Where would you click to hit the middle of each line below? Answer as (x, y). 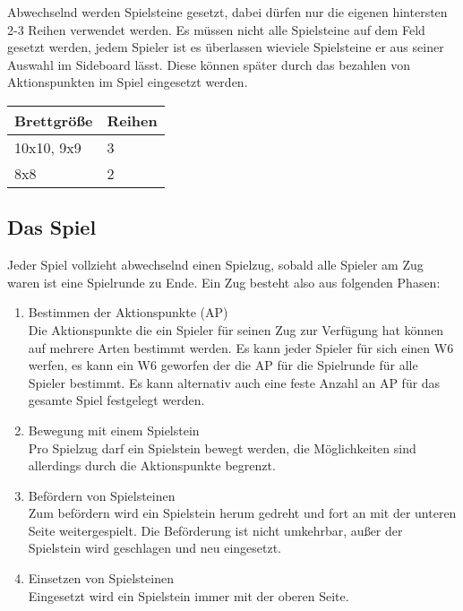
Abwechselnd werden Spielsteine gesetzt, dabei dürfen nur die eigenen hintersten (227, 12)
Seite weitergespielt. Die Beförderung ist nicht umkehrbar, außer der (215, 530)
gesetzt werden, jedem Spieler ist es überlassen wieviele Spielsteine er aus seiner (226, 47)
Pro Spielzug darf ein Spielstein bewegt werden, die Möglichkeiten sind (222, 447)
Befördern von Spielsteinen (102, 495)
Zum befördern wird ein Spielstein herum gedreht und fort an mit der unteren (242, 513)
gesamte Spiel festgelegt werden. (116, 400)
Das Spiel (52, 227)
